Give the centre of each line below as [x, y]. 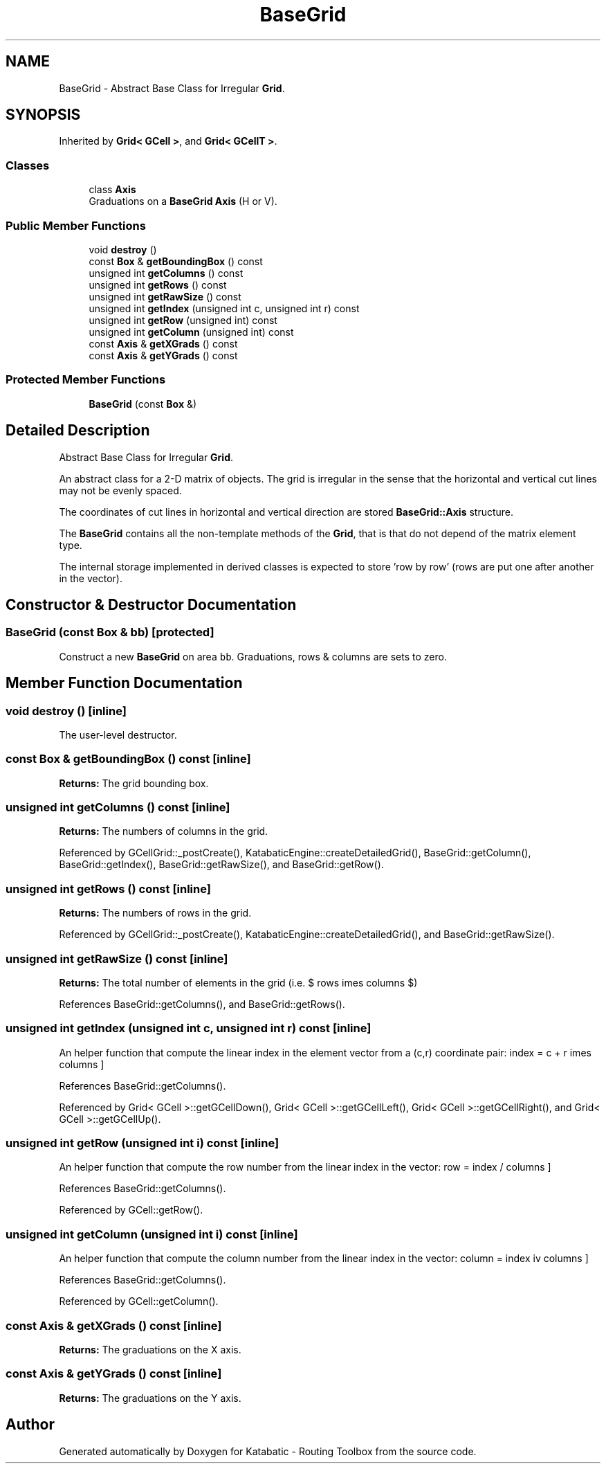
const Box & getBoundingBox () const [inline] [128, 759]
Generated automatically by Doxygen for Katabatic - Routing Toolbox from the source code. [268, 1451]
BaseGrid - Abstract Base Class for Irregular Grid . [172, 88]
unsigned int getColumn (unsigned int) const [191, 332]
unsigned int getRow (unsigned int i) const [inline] [143, 1143]
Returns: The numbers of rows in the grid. [155, 913]
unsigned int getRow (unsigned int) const [183, 320]
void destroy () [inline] [66, 711]
